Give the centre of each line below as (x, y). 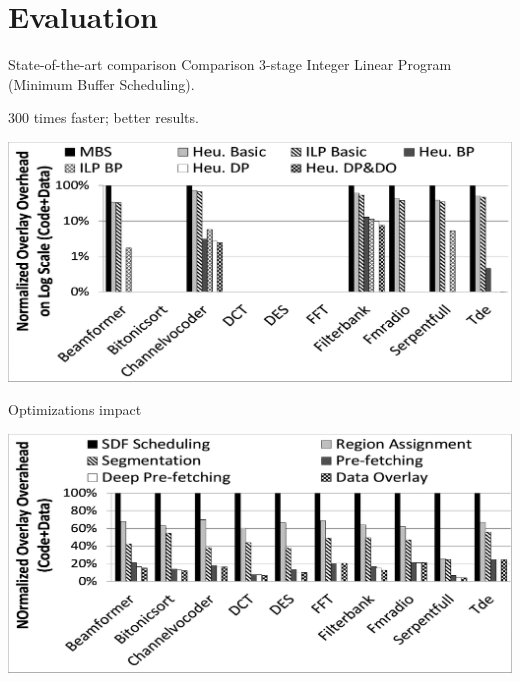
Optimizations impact (75, 409)
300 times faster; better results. (103, 117)
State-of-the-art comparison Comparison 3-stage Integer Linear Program (230, 64)
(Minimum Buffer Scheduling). (101, 83)
